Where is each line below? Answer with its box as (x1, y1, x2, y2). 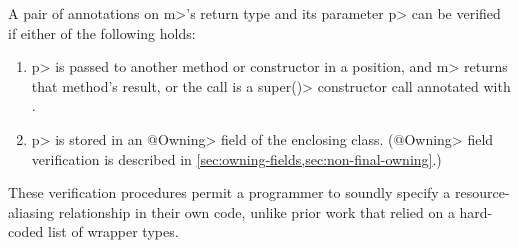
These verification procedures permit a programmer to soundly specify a (8, 182, 451, 203)
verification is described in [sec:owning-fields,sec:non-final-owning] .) (31, 148, 442, 169)
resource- (455, 182, 510, 203)
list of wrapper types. (48, 221, 179, 242)
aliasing (8, 201, 54, 222)
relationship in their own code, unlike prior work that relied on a (58, 201, 455, 222)
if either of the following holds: (8, 22, 196, 43)
